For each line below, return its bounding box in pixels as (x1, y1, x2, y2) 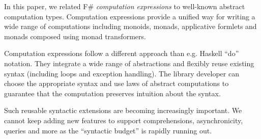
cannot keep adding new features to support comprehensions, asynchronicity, (4, 115, 243, 125)
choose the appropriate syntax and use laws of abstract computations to (4, 78, 229, 89)
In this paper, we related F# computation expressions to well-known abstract (4, 1, 245, 11)
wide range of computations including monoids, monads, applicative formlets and (4, 21, 257, 32)
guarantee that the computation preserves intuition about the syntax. (4, 88, 221, 98)
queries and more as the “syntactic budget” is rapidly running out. (4, 125, 212, 135)
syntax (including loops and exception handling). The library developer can (4, 68, 239, 78)
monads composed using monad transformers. (4, 31, 146, 41)
